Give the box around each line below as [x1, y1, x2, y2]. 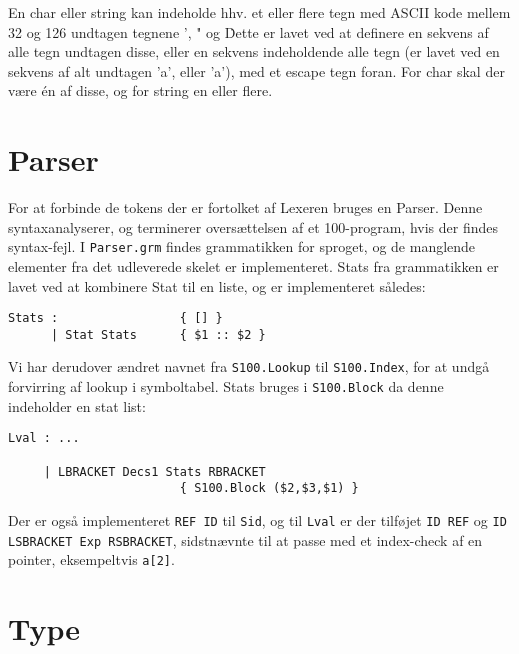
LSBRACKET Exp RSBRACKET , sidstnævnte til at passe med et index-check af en [8, 529, 483, 550]
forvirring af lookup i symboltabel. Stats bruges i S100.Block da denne [8, 376, 444, 397]
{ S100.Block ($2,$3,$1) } [179, 481, 359, 496]
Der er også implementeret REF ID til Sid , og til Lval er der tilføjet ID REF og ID [8, 509, 507, 530]
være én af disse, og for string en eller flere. [8, 80, 273, 101]
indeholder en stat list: [8, 395, 146, 416]
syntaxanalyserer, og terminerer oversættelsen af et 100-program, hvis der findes [8, 216, 499, 237]
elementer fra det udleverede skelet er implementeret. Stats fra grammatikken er [8, 255, 499, 276]
